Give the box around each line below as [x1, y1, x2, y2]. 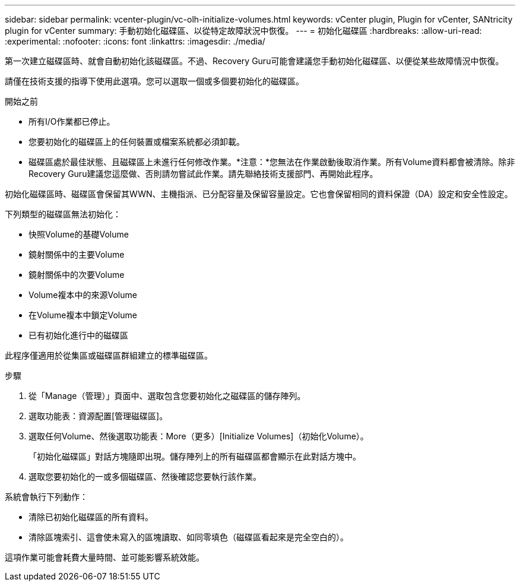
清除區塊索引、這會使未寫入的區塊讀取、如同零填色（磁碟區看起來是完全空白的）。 [28, 532, 348, 542]
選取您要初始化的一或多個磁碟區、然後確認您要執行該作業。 [28, 471, 261, 482]
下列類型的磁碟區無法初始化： [5, 209, 121, 219]
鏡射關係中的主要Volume [28, 249, 125, 259]
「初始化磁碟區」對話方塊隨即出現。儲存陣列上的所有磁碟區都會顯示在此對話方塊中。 [28, 451, 361, 461]
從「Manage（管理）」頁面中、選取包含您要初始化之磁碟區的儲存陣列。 [28, 391, 306, 401]
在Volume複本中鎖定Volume [28, 310, 137, 320]
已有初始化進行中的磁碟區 [28, 330, 128, 340]
